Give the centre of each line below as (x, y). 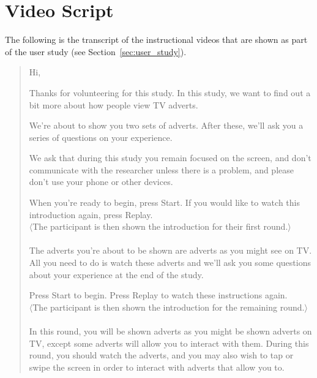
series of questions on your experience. (101, 137)
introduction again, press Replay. (91, 214)
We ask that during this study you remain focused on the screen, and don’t (170, 158)
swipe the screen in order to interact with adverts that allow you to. (157, 367)
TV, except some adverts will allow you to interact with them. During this (169, 343)
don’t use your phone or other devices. (101, 182)
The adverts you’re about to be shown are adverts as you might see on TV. (170, 250)
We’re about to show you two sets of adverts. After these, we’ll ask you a (166, 125)
